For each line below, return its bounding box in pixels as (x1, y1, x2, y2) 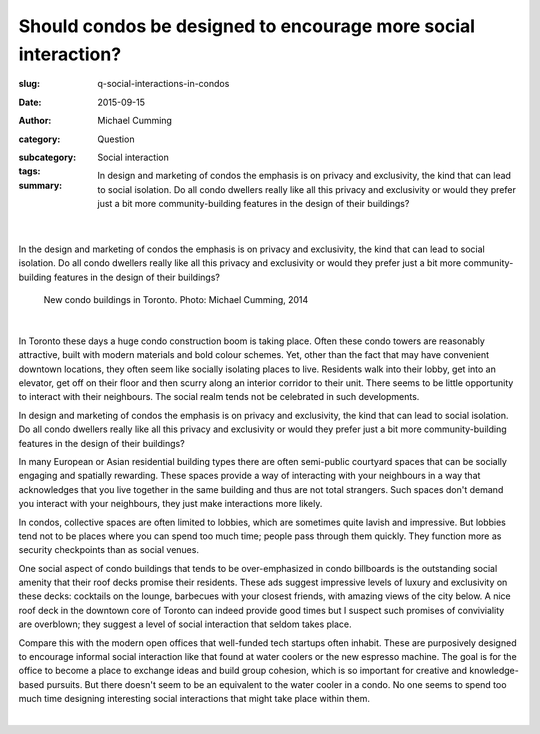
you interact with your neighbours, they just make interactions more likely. (18, 498, 323, 510)
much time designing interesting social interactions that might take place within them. (18, 693, 370, 705)
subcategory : (18, 151, 77, 163)
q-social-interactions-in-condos (97, 78, 230, 90)
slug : (18, 78, 40, 90)
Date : (18, 96, 42, 108)
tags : (18, 165, 41, 177)
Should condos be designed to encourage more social (18, 15, 475, 37)
